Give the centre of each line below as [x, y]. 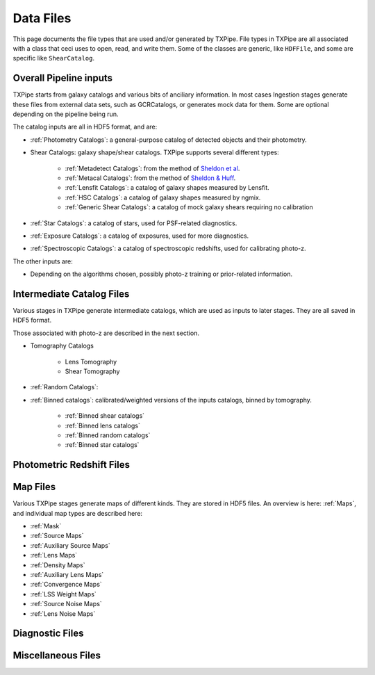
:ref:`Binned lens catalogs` [102, 425]
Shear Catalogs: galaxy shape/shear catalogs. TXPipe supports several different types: [155, 152]
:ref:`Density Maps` [58, 565]
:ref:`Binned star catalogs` [102, 445]
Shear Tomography [92, 371]
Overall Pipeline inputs [63, 78]
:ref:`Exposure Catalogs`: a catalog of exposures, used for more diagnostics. [140, 236]
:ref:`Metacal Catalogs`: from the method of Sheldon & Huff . [150, 178]
